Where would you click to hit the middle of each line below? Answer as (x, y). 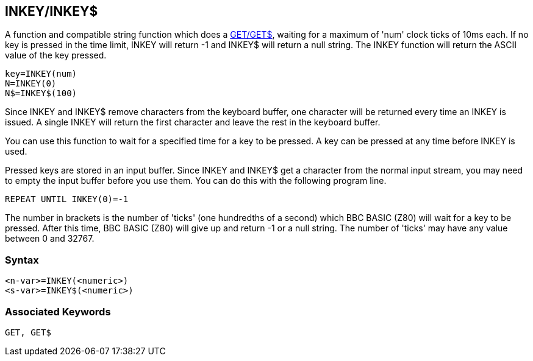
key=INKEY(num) (41, 74)
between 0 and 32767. (50, 239)
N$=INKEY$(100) (41, 93)
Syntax (22, 260)
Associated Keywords (58, 311)
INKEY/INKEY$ (52, 11)
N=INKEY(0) (31, 84)
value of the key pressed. (56, 55)
